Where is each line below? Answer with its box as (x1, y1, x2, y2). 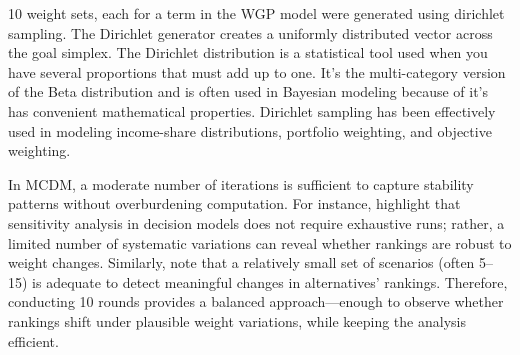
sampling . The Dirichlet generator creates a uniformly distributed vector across (8, 22, 493, 43)
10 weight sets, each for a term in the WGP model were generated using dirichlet (8, 3, 505, 23)
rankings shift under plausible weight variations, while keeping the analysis (8, 310, 466, 331)
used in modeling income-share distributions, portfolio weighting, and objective (8, 120, 492, 141)
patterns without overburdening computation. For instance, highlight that (8, 193, 461, 214)
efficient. (8, 330, 59, 351)
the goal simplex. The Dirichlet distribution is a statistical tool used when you (8, 42, 488, 63)
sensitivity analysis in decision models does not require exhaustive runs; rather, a (8, 212, 505, 233)
